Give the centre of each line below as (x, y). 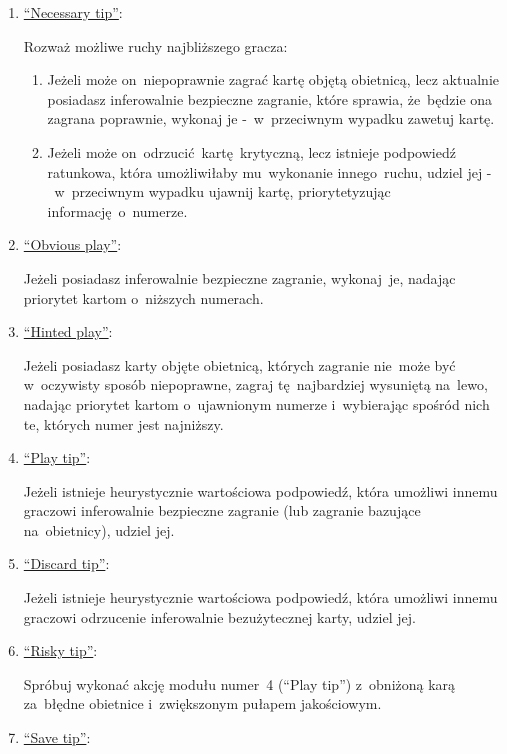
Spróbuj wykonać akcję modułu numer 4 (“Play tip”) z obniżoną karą (239, 683)
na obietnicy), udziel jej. (99, 529)
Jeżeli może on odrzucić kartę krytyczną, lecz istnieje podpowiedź (251, 151)
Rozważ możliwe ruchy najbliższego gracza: (155, 45)
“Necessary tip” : (73, 12)
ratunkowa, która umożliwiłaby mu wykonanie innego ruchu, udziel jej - (269, 171)
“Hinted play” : (68, 331)
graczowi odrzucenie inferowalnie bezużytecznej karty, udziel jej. (219, 616)
